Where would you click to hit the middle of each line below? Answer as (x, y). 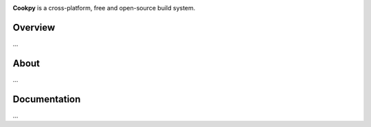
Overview (34, 27)
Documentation (47, 99)
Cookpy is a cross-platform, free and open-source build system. (104, 8)
